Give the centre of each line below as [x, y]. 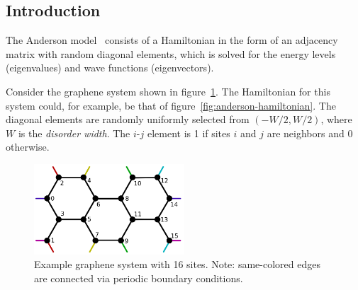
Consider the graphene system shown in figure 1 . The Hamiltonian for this [168, 91]
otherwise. [28, 147]
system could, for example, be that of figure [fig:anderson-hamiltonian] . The [171, 105]
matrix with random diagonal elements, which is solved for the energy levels [171, 53]
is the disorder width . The [74, 133]
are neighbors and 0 [310, 133]
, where [336, 119]
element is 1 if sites [189, 133]
